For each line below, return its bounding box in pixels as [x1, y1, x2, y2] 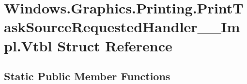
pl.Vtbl [4, 36, 52, 55]
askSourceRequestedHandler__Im [4, 17, 240, 36]
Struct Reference [57, 36, 172, 55]
